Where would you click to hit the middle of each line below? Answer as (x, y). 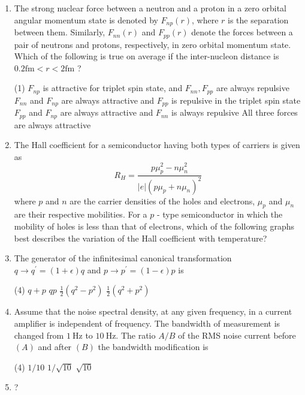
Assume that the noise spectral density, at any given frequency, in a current (153, 311)
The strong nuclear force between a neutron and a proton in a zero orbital (150, 8)
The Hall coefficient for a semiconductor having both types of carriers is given (157, 145)
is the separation (258, 19)
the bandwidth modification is (153, 347)
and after (55, 347)
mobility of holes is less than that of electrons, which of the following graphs (154, 226)
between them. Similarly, (60, 32)
